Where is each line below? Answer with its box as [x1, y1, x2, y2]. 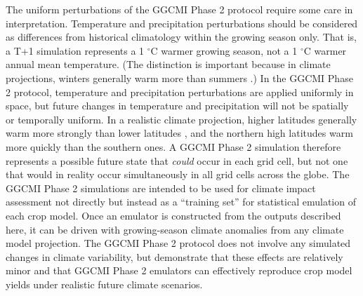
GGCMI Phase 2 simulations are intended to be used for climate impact [6, 180, 316, 195]
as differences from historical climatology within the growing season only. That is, [6, 29, 357, 44]
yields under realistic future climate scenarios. [6, 276, 203, 291]
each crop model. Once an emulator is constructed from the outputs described [6, 208, 341, 222]
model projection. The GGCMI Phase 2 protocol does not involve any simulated [6, 236, 351, 250]
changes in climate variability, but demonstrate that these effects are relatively [6, 249, 343, 264]
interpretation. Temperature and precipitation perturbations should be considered [6, 15, 358, 30]
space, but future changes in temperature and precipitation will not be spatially [6, 98, 349, 113]
